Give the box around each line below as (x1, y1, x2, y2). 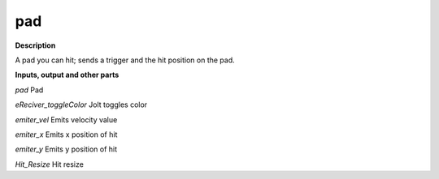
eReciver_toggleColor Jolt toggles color (15, 100, 148, 109)
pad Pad (15, 85, 44, 95)
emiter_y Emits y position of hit (15, 144, 118, 154)
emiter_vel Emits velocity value (15, 114, 118, 125)
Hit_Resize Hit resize (15, 159, 85, 169)
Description (15, 40, 56, 50)
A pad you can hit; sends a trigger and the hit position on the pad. (15, 55, 235, 65)
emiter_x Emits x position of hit (15, 130, 118, 139)
